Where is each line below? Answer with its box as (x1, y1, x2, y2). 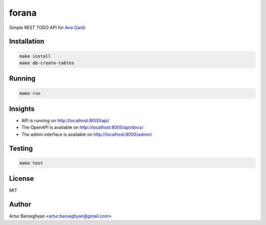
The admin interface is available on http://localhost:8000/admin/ (21, 131, 152, 137)
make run (19, 90, 41, 96)
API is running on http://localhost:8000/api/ (21, 118, 109, 124)
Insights (9, 105, 35, 113)
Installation (9, 37, 44, 46)
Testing (9, 144, 33, 152)
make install (19, 53, 51, 59)
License (9, 174, 34, 183)
